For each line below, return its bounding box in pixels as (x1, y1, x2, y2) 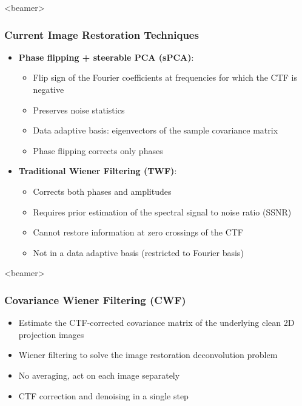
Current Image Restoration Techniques (4, 27, 199, 42)
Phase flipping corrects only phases (33, 144, 163, 157)
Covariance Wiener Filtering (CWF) (4, 292, 186, 307)
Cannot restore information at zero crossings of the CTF (33, 226, 243, 239)
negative (33, 83, 64, 95)
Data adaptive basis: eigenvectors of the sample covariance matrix (33, 124, 278, 137)
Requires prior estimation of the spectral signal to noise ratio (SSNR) (33, 205, 292, 218)
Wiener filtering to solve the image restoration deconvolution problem (18, 348, 278, 361)
